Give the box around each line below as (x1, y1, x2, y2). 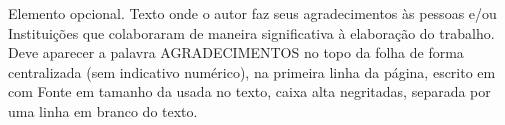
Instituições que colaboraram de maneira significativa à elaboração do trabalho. (8, 22, 495, 43)
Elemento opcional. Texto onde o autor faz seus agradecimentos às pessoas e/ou (8, 3, 497, 23)
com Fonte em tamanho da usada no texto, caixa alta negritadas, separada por (8, 81, 491, 102)
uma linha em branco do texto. (8, 100, 198, 121)
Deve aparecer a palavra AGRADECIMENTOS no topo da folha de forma (8, 42, 464, 63)
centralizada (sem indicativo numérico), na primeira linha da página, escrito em (8, 61, 496, 82)
